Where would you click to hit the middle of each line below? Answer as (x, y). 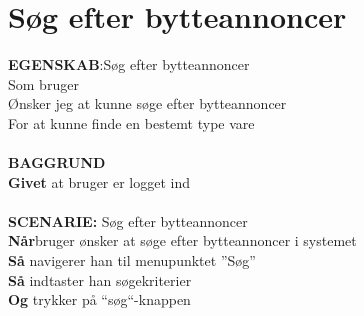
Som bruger (43, 83)
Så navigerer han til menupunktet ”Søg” (132, 260)
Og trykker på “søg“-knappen (99, 299)
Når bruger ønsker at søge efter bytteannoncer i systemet (182, 240)
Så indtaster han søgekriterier (100, 279)
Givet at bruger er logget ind (99, 181)
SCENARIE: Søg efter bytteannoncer (128, 220)
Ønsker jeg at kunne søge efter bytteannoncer (147, 103)
